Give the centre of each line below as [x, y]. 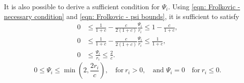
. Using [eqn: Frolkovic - [204, 6]
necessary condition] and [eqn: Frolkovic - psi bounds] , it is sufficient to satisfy [122, 16]
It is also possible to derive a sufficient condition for [82, 6]
